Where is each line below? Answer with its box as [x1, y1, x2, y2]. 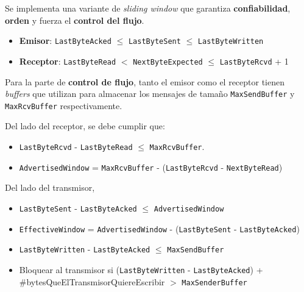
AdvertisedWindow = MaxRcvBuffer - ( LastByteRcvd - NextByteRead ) [19, 160, 283, 173]
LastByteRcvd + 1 [219, 54, 289, 67]
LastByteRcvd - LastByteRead [19, 140, 133, 152]
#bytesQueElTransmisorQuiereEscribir [19, 275, 165, 288]
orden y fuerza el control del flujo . [5, 13, 144, 26]
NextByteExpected [133, 57, 203, 66]
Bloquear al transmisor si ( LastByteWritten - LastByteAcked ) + [19, 263, 263, 276]
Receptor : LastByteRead [19, 54, 116, 67]
